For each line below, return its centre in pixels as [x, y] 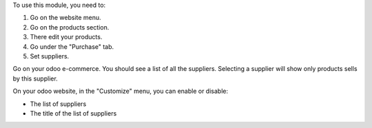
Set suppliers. [50, 56]
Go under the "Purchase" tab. [72, 46]
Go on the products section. [70, 27]
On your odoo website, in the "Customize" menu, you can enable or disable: [121, 91]
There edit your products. [66, 37]
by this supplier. [35, 78]
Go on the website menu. [65, 18]
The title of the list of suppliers [73, 113]
